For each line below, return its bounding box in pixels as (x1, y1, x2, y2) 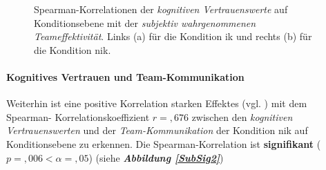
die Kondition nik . (34, 42, 111, 57)
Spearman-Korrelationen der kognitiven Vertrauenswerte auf (34, 2, 288, 16)
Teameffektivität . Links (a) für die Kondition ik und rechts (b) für (34, 29, 312, 44)
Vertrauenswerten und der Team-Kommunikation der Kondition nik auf (6, 123, 308, 138)
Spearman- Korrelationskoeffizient (6, 109, 150, 124)
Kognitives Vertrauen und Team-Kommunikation (6, 69, 245, 84)
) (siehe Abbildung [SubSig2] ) (88, 150, 224, 164)
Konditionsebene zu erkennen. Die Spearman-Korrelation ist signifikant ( (6, 136, 321, 151)
